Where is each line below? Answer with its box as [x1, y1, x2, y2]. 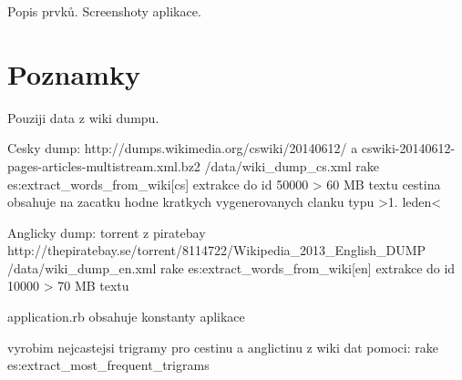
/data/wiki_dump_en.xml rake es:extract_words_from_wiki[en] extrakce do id [7, 258, 456, 277]
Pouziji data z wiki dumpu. [7, 108, 159, 127]
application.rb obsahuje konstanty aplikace [7, 307, 245, 326]
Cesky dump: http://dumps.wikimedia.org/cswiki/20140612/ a [7, 139, 358, 158]
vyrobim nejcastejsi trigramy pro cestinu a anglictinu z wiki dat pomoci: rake [7, 337, 438, 356]
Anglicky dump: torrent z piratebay [7, 222, 206, 241]
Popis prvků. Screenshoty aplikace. [7, 2, 201, 20]
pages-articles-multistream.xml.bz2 [7, 156, 200, 175]
